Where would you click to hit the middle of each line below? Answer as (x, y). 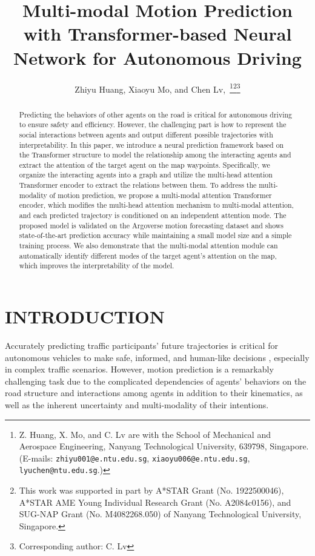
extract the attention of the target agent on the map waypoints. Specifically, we (144, 164)
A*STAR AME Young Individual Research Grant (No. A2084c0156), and (155, 502)
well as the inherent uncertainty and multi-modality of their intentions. (137, 404)
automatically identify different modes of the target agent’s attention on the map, (148, 255)
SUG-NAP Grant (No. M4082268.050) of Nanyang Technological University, (160, 514)
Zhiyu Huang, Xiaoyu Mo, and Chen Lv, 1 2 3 (157, 88)
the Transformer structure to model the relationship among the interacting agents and (155, 155)
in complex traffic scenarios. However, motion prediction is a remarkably (139, 369)
